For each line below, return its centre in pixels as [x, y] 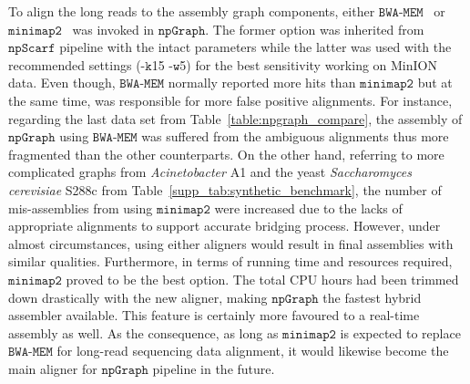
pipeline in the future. [214, 368]
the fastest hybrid [372, 297]
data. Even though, [62, 83]
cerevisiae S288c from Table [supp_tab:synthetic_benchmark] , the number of [225, 189]
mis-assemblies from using [81, 208]
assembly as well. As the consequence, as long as [143, 332]
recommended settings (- [77, 64]
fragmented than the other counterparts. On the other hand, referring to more [226, 154]
